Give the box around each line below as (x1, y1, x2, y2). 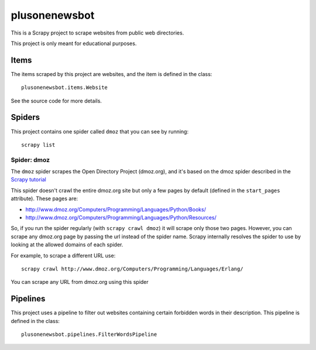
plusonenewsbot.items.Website (21, 84, 108, 91)
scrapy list (21, 141, 56, 148)
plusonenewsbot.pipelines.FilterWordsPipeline (21, 331, 157, 338)
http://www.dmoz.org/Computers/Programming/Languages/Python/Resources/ (25, 214, 217, 221)
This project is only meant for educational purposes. (11, 40, 137, 47)
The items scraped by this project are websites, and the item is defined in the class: (11, 70, 212, 77)
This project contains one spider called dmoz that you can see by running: (11, 128, 189, 135)
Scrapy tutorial (11, 176, 46, 183)
